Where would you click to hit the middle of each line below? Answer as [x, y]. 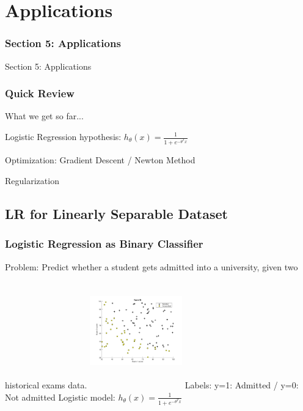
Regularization [32, 180]
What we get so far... [44, 116]
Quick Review [40, 93]
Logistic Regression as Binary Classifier [104, 244]
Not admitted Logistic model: [60, 397]
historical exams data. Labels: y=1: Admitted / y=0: [152, 385]
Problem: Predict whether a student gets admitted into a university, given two [151, 266]
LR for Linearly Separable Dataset [116, 213]
